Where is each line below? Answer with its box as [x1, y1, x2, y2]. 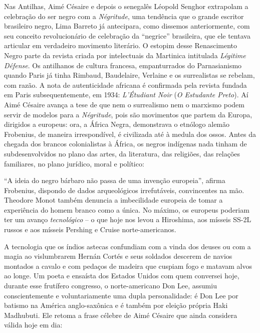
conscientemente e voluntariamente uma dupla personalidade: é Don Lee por [4, 290, 238, 300]
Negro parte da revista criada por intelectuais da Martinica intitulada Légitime [4, 50, 246, 60]
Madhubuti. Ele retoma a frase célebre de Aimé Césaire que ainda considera [4, 309, 237, 320]
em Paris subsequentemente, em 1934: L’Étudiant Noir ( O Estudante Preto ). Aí [4, 89, 248, 100]
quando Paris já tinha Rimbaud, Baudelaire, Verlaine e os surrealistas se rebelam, [4, 70, 255, 80]
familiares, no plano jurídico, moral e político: [4, 158, 144, 169]
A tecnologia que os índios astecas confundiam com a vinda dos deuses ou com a [4, 241, 251, 251]
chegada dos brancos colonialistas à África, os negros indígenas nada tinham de [4, 138, 247, 149]
